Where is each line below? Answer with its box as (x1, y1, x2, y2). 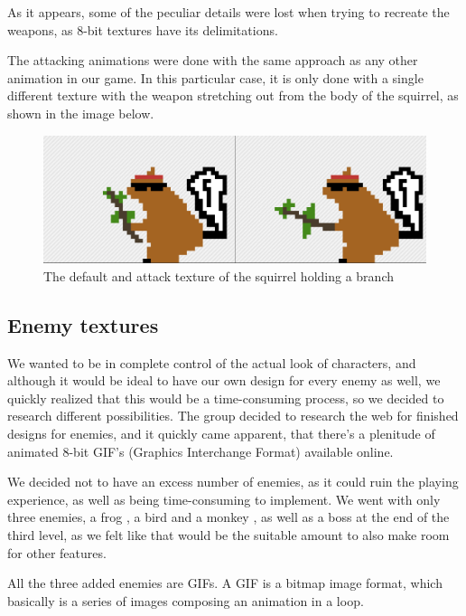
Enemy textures (7, 310, 159, 338)
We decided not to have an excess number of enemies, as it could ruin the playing (7, 472, 459, 491)
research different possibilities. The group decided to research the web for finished (7, 406, 459, 425)
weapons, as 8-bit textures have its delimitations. (7, 20, 278, 39)
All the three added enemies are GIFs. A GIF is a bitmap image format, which (7, 573, 443, 592)
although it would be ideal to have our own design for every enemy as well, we (7, 371, 441, 390)
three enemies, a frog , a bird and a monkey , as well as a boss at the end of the (7, 507, 450, 526)
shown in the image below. (7, 103, 154, 122)
